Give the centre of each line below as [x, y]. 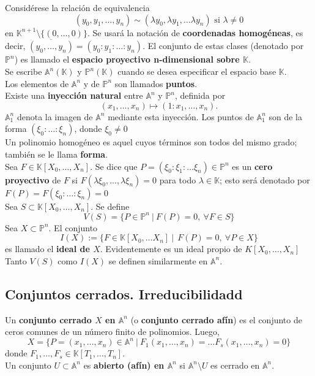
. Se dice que [114, 166]
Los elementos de [37, 83]
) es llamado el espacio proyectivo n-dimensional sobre [127, 59]
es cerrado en [235, 365]
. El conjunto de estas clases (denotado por [223, 46]
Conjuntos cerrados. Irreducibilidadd [124, 294]
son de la [285, 116]
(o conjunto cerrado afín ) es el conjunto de [216, 319]
